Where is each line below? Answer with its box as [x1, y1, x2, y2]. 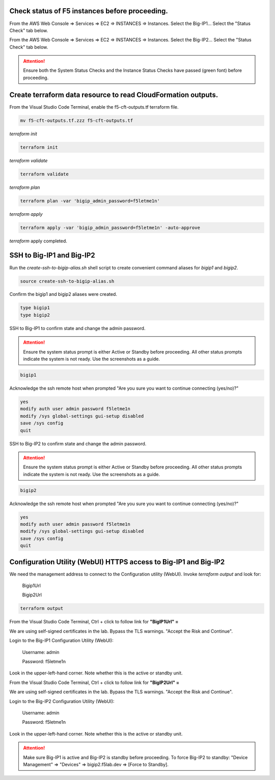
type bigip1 [20, 305, 50, 311]
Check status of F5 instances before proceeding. [9, 7, 168, 15]
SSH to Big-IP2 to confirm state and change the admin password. [9, 440, 147, 446]
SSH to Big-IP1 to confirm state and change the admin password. [9, 325, 146, 331]
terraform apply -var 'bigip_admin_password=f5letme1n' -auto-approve [20, 224, 201, 231]
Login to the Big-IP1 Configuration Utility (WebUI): [9, 638, 114, 644]
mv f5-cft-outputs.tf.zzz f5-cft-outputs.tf [20, 117, 133, 123]
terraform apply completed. [9, 238, 67, 244]
